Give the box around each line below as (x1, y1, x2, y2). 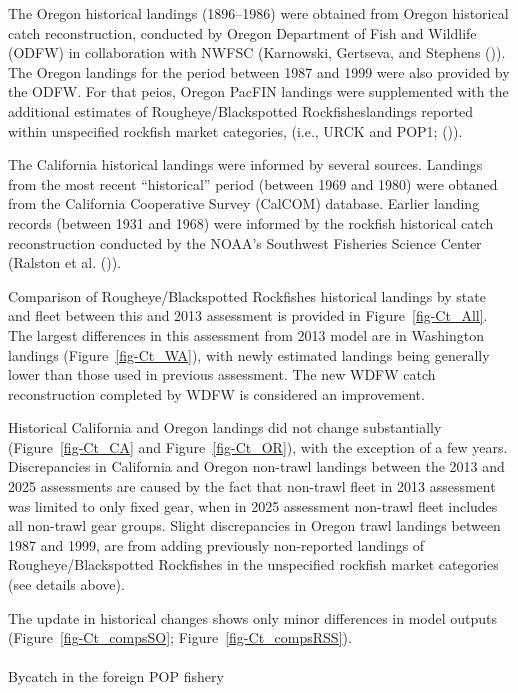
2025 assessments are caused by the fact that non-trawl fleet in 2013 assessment (8, 476, 496, 497)
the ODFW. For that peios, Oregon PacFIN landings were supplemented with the (8, 81, 509, 102)
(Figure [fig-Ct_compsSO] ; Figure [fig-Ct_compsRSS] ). (8, 627, 352, 648)
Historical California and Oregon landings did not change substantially (8, 417, 442, 438)
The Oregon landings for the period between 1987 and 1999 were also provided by (8, 61, 510, 82)
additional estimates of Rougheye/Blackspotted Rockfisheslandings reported (8, 100, 474, 121)
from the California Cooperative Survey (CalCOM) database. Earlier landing (8, 193, 480, 214)
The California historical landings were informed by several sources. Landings (8, 154, 483, 175)
